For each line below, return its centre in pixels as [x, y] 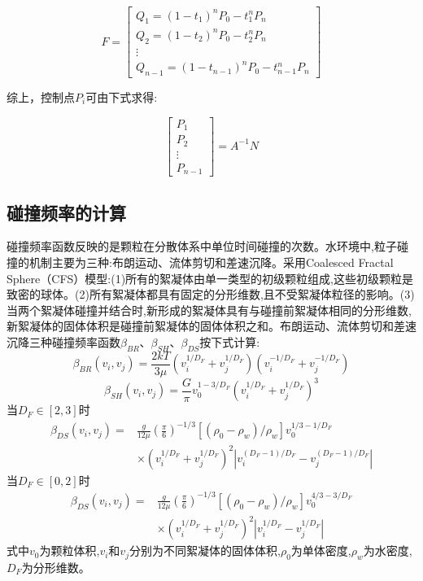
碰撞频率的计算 [66, 212]
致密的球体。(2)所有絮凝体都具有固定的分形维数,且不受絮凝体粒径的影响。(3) [211, 294]
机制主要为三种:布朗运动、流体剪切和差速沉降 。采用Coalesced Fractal [211, 262]
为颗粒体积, [70, 550]
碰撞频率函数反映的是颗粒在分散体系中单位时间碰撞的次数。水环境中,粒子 [202, 246]
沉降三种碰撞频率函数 [63, 341]
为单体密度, [321, 550]
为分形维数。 [56, 568]
